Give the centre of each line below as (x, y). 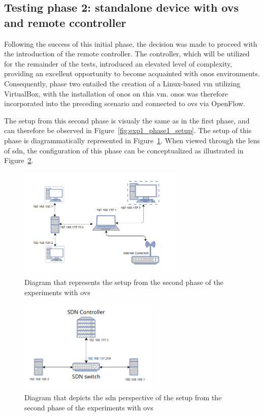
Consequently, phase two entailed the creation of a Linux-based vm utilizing (122, 83)
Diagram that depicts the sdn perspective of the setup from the (123, 397)
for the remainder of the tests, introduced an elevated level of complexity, (118, 63)
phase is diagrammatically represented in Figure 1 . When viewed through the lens (132, 140)
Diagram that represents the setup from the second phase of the (124, 282)
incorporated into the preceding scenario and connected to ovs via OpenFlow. (125, 103)
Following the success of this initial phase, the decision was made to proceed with (131, 43)
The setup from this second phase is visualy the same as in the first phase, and (127, 120)
